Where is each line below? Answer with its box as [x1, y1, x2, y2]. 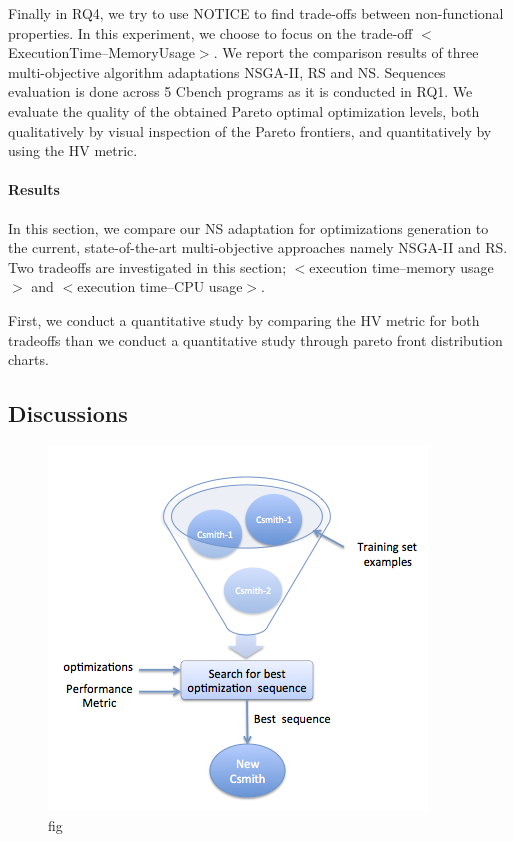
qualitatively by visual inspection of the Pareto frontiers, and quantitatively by [8, 120, 492, 141]
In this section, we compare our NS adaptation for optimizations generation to [8, 217, 489, 238]
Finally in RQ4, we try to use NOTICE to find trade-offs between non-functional [8, 3, 504, 23]
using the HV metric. [8, 140, 138, 161]
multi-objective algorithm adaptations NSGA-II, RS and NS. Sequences [8, 61, 446, 82]
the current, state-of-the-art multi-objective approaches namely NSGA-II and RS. [8, 237, 508, 258]
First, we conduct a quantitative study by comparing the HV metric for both [8, 309, 480, 330]
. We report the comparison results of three [213, 42, 479, 63]
